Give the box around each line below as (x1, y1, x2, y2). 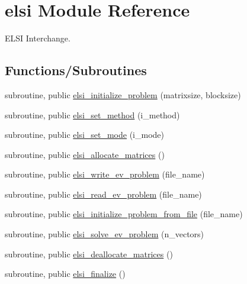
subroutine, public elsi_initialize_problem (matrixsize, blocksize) (5, 88, 241, 101)
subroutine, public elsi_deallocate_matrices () (5, 247, 173, 260)
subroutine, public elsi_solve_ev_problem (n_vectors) (5, 228, 204, 240)
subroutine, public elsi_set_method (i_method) (5, 108, 180, 121)
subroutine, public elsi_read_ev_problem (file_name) (5, 188, 202, 200)
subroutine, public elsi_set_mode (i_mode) (5, 128, 165, 141)
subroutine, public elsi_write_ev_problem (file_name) (5, 168, 205, 180)
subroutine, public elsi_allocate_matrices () (5, 148, 165, 160)
